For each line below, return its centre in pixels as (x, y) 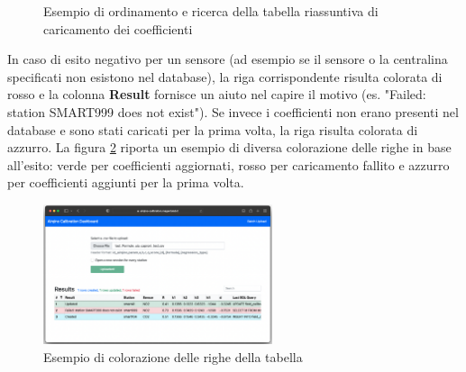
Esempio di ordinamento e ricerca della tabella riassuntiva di (211, 11)
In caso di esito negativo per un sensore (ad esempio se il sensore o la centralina (228, 59)
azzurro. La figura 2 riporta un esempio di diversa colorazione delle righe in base (229, 147)
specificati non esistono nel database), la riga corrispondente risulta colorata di (225, 76)
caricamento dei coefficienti (118, 28)
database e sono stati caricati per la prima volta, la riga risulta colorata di (213, 129)
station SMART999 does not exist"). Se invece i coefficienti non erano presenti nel (233, 111)
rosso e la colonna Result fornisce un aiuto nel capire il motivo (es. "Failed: (217, 94)
